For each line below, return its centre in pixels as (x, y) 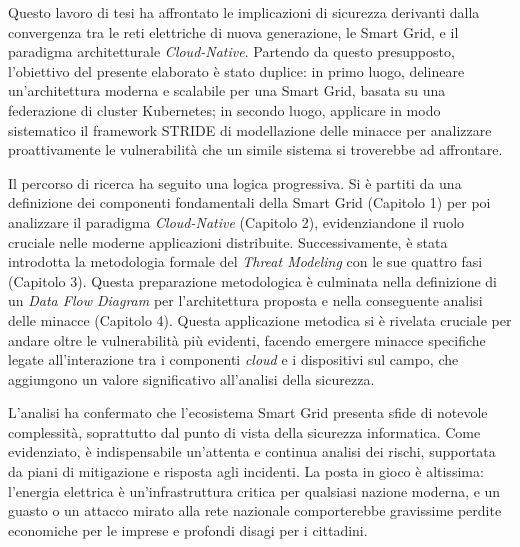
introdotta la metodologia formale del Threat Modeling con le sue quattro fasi (245, 261)
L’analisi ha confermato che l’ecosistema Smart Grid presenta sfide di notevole (248, 412)
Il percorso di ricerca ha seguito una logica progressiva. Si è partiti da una (235, 182)
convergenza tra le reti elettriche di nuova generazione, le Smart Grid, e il (233, 31)
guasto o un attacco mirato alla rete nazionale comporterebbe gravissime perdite (255, 510)
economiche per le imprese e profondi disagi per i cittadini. (188, 529)
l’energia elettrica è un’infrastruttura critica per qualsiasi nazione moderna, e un (254, 490)
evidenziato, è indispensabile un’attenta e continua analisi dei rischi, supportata (252, 451)
